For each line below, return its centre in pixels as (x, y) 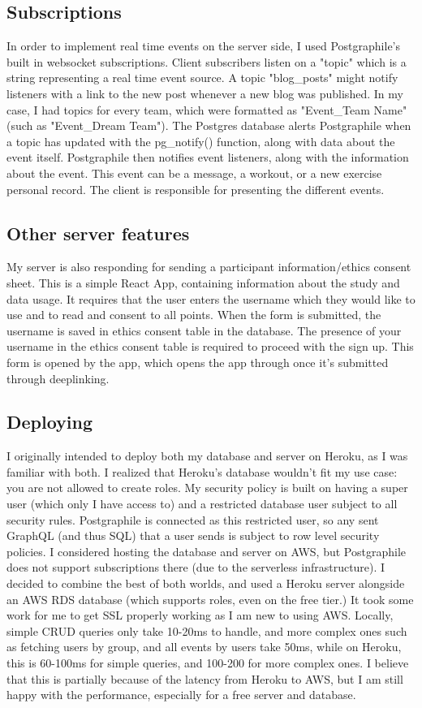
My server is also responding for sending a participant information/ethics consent (209, 267)
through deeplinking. (58, 378)
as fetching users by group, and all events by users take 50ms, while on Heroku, (204, 647)
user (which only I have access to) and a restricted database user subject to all (202, 504)
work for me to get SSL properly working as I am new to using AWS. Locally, (200, 615)
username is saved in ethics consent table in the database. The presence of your (204, 330)
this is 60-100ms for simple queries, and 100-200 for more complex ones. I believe (208, 663)
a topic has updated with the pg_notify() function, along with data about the (201, 141)
